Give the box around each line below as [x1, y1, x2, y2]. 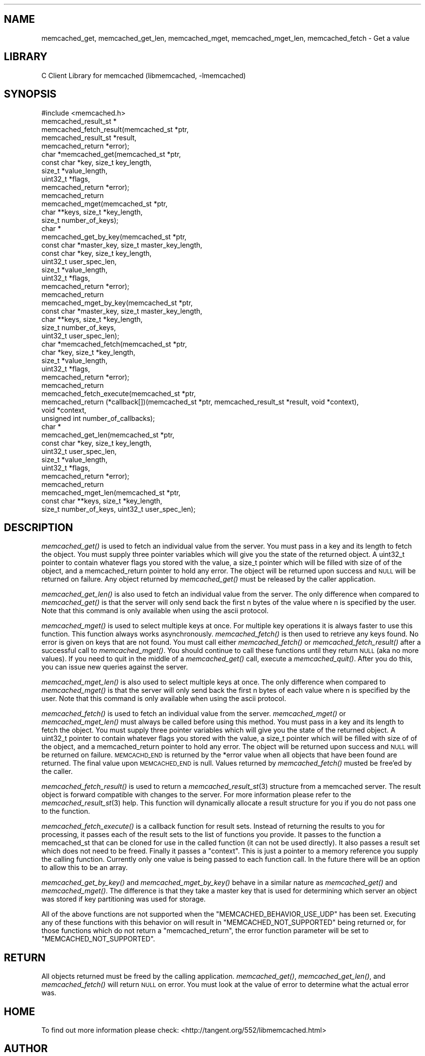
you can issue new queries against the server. [41, 663, 188, 671]
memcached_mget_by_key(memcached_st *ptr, [41, 298, 193, 307]
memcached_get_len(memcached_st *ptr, [41, 430, 175, 439]
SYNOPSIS [4, 88, 57, 101]
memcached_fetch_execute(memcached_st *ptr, [41, 389, 196, 398]
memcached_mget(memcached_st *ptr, [41, 199, 168, 208]
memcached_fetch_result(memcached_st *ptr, [41, 125, 189, 134]
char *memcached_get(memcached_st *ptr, [41, 150, 181, 158]
